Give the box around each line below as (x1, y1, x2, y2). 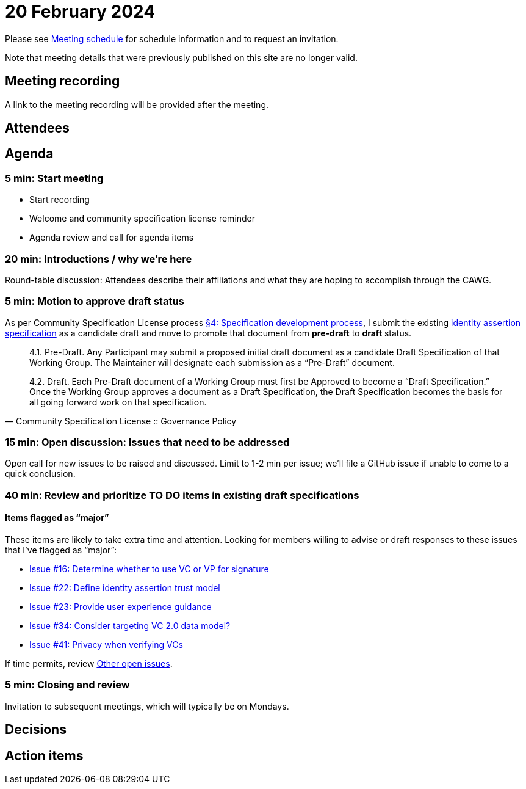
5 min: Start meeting (5, 172, 104, 184)
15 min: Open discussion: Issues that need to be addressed (5, 436, 290, 449)
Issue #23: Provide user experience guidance (29, 602, 212, 613)
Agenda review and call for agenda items (29, 232, 194, 243)
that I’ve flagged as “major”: (5, 545, 117, 556)
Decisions (5, 722, 67, 738)
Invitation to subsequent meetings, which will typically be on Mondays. (5, 700, 289, 711)
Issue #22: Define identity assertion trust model (29, 583, 220, 594)
